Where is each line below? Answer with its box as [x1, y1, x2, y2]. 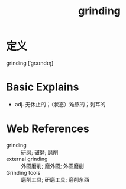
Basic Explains [6, 80, 79, 94]
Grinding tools [6, 169, 41, 176]
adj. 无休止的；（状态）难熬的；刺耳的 [14, 100, 106, 108]
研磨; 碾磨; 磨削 [21, 149, 59, 156]
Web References [6, 122, 90, 136]
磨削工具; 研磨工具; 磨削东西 [21, 176, 90, 183]
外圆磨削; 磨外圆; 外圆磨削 [21, 162, 85, 169]
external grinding [6, 155, 48, 162]
